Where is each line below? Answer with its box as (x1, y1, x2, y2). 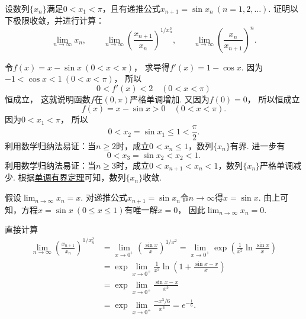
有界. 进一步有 (230, 139, 285, 152)
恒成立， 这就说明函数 (5, 92, 91, 105)
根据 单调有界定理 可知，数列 (18, 171, 126, 183)
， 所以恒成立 (247, 92, 300, 105)
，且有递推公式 (102, 2, 160, 14)
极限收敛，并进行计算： (12, 14, 104, 27)
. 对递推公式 (80, 191, 127, 204)
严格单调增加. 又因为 (130, 92, 210, 105)
